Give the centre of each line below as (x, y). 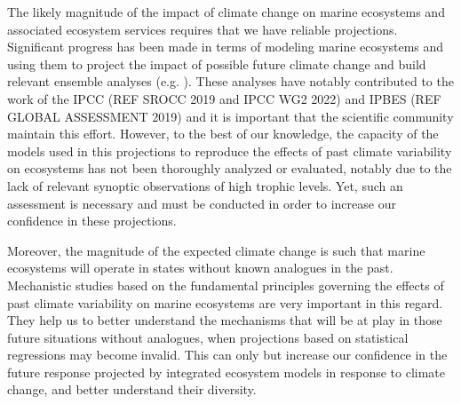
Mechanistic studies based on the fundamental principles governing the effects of (226, 285)
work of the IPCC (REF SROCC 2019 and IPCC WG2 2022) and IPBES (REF (224, 98)
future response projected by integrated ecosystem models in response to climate (227, 372)
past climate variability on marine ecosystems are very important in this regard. (225, 302)
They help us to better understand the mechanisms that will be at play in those (225, 320)
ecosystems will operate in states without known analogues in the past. (200, 268)
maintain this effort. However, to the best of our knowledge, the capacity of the (223, 134)
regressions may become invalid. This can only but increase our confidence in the (227, 355)
